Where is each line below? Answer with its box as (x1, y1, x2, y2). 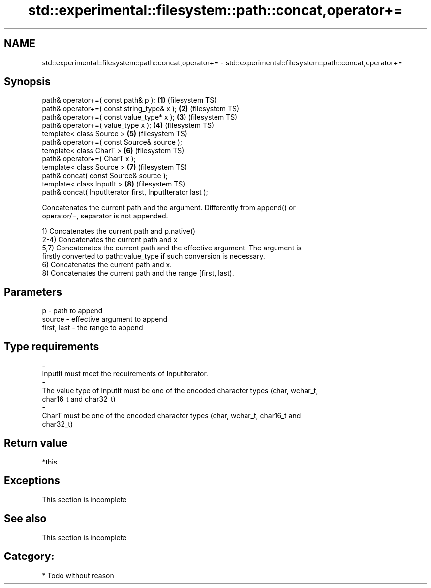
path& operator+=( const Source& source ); (42, 138, 183, 147)
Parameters (4, 285, 62, 298)
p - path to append (42, 307, 103, 315)
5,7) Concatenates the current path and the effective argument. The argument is (42, 244, 302, 252)
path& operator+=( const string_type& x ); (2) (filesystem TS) (42, 104, 240, 113)
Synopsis (4, 75, 51, 88)
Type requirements (4, 340, 99, 353)
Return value (4, 436, 68, 449)
